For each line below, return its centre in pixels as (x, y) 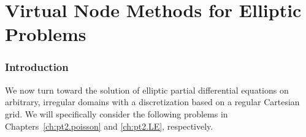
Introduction (37, 67)
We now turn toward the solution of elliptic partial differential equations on (147, 90)
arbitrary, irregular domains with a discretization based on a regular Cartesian (152, 102)
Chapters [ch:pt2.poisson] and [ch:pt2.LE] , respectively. (109, 126)
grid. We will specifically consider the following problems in (117, 113)
